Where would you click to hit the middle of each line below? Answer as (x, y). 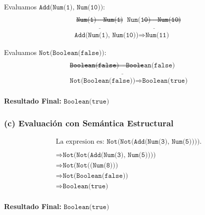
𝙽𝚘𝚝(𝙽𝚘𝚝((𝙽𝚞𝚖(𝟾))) (90, 166)
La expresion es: (80, 142)
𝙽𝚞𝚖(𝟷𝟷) (157, 35)
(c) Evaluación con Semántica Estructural (89, 123)
